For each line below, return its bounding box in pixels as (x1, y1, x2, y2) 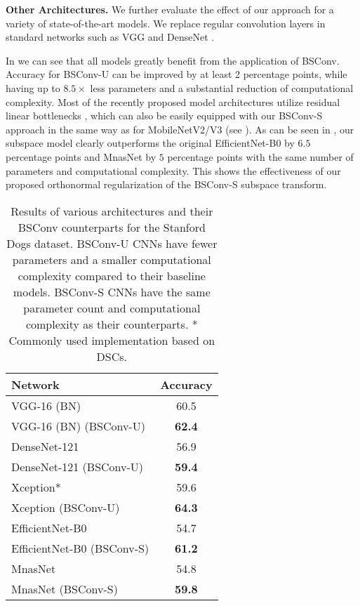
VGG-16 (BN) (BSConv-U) (11, 417, 145, 434)
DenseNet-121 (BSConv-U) (11, 458, 144, 475)
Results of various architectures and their (11, 202, 213, 219)
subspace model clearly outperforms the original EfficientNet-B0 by (6, 136, 295, 150)
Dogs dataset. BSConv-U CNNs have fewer (6, 235, 218, 251)
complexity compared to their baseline (18, 267, 206, 284)
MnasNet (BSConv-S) (11, 580, 118, 597)
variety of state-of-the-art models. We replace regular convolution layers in (6, 15, 326, 30)
